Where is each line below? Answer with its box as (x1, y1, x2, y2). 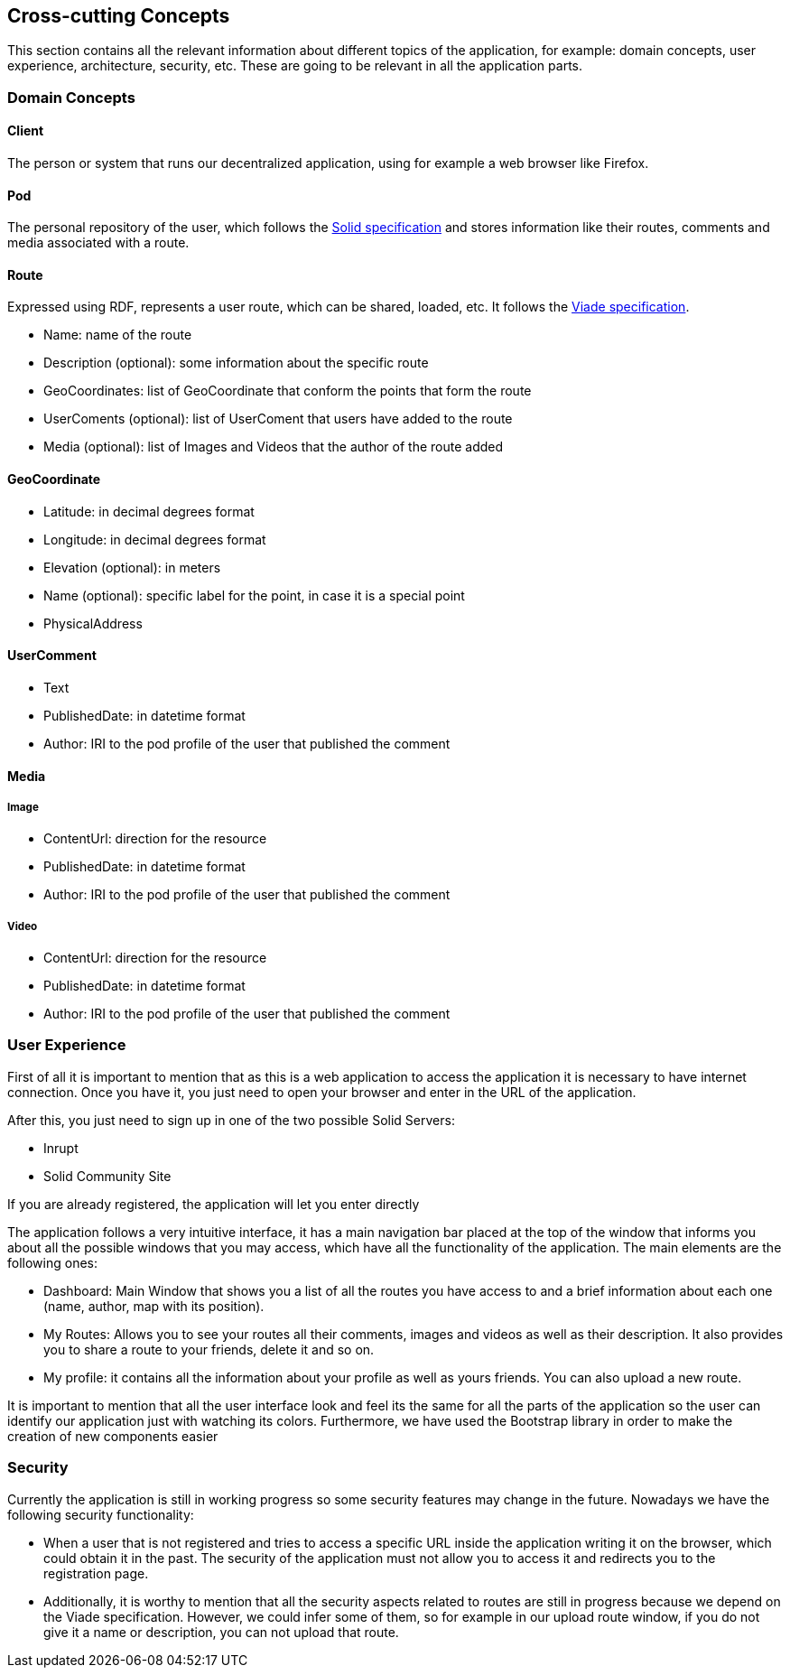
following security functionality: (7, 1506, 194, 1522)
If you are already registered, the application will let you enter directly (7, 1196, 420, 1212)
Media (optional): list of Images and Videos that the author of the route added (43, 439, 504, 455)
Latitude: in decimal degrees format (43, 503, 255, 519)
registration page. (43, 1565, 149, 1581)
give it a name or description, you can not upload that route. (43, 1624, 399, 1640)
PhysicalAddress (43, 615, 143, 631)
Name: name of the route (43, 327, 192, 343)
